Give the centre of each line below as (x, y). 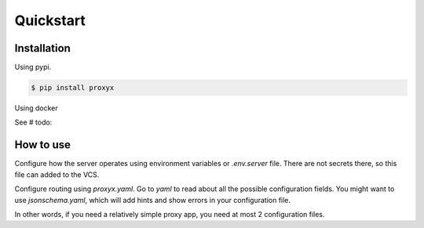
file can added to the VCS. (57, 174)
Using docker (36, 108)
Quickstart (50, 20)
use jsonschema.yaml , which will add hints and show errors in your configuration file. (152, 200)
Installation (42, 48)
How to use (42, 145)
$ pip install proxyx (73, 88)
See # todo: (33, 122)
